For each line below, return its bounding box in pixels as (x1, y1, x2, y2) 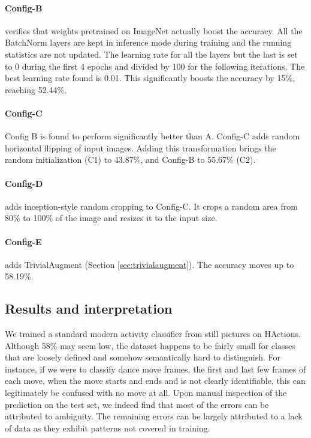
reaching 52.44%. (5, 83, 67, 96)
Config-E (5, 235, 42, 248)
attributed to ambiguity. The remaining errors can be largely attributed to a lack (5, 410, 303, 422)
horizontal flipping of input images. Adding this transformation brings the (5, 141, 276, 154)
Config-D (5, 177, 43, 189)
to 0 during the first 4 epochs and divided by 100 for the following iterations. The (5, 59, 305, 72)
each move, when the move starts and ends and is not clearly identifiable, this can (5, 374, 306, 387)
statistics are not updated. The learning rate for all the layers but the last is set (5, 47, 298, 60)
